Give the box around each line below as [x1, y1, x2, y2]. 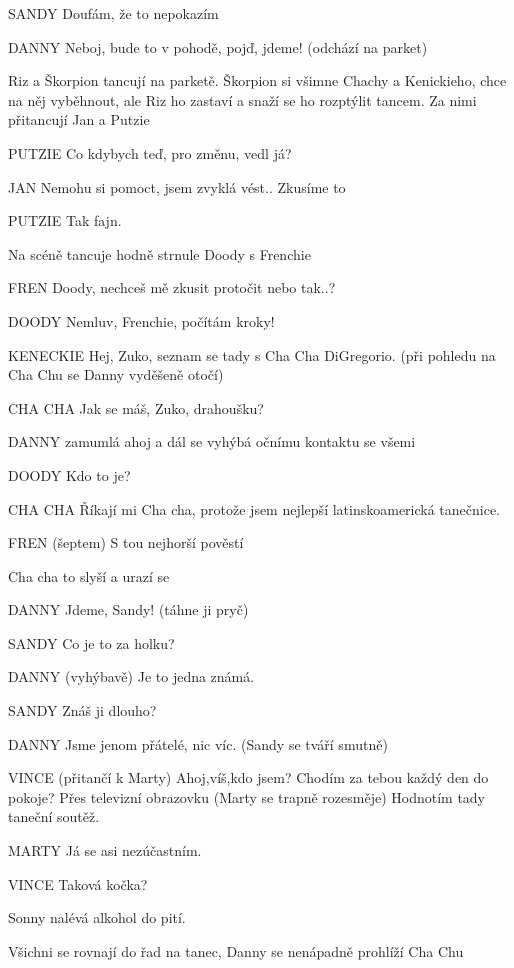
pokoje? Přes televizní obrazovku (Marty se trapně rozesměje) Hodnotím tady [8, 786, 486, 807]
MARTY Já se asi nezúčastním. [8, 840, 202, 861]
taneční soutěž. [8, 806, 100, 827]
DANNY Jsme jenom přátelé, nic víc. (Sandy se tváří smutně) [8, 733, 388, 754]
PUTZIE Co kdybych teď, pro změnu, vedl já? [8, 142, 292, 163]
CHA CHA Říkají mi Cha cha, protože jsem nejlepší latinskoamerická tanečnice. [8, 498, 501, 519]
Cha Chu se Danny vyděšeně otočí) [8, 364, 224, 385]
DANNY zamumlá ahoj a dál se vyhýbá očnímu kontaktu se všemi [8, 431, 416, 452]
